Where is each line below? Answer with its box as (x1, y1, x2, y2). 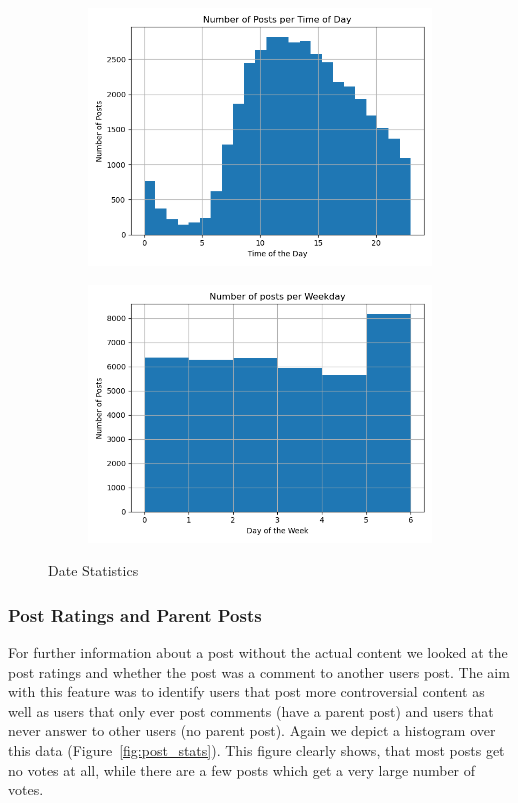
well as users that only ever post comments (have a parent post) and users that (8, 700, 494, 721)
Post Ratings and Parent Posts (8, 602, 262, 627)
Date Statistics (48, 560, 139, 581)
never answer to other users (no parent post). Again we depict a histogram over (8, 720, 496, 741)
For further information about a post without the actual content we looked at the (8, 642, 508, 662)
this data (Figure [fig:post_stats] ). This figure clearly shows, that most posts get (8, 739, 505, 760)
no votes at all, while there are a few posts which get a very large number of (8, 759, 476, 780)
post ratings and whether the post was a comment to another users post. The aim (8, 661, 510, 682)
